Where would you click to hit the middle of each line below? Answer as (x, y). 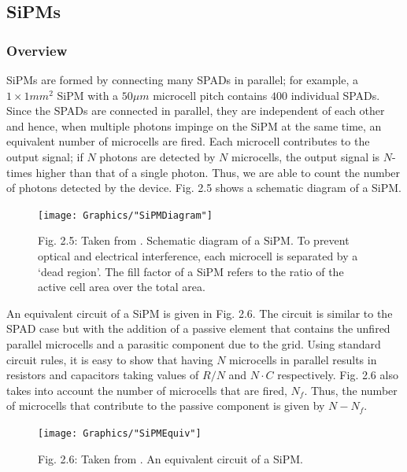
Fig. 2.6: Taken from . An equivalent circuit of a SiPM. (170, 458)
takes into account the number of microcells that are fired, (147, 390)
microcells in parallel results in (303, 359)
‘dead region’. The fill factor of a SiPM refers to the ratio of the (191, 271)
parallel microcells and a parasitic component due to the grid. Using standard (194, 343)
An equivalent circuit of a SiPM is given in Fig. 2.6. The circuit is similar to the (200, 313)
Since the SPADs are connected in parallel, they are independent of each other (196, 111)
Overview (37, 50)
